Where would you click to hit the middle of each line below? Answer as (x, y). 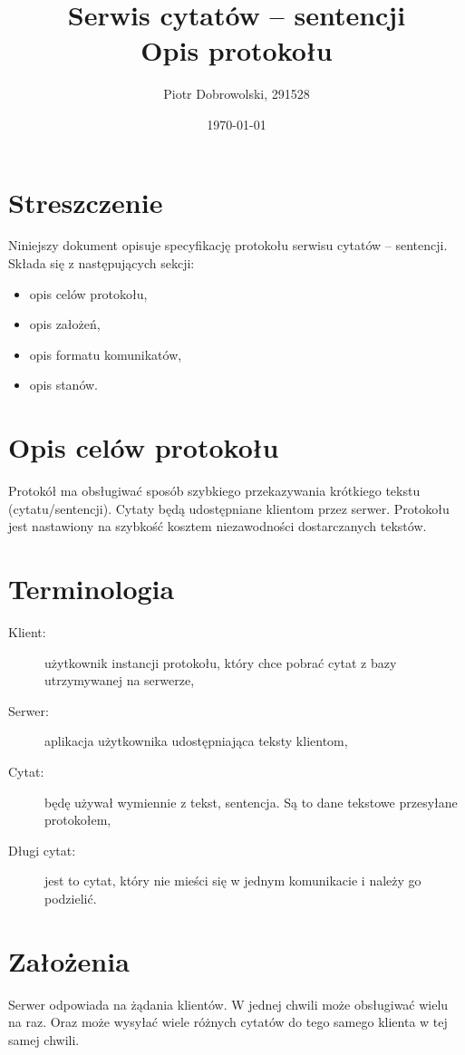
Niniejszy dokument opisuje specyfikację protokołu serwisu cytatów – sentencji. (228, 245)
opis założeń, (65, 324)
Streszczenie (86, 202)
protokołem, (78, 820)
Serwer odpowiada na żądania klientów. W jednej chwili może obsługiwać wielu (228, 1004)
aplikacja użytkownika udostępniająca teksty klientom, (196, 741)
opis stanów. (64, 385)
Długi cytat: (42, 850)
